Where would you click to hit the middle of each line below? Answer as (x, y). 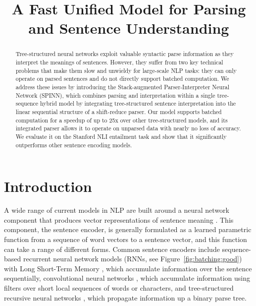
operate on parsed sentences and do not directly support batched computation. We (122, 79)
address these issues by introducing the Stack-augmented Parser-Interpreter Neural (123, 87)
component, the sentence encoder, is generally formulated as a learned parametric (128, 229)
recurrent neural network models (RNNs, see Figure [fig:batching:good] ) (132, 259)
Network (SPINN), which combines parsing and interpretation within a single (115, 95)
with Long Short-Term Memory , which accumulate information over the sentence (128, 268)
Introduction (48, 186)
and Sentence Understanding (129, 28)
